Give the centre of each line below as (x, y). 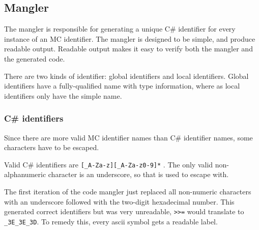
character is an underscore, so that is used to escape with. (138, 174)
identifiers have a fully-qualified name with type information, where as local (122, 86)
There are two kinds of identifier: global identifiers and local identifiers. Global (126, 76)
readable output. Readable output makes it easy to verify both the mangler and (128, 49)
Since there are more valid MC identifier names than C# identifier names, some (128, 137)
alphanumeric (25, 174)
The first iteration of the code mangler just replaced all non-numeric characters (128, 192)
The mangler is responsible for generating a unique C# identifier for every (120, 29)
